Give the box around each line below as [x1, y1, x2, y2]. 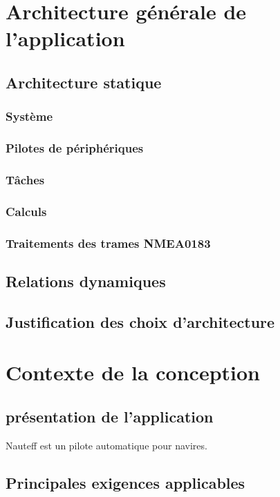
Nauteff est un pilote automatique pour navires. [6, 438, 207, 452]
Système [6, 108, 53, 125]
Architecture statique [6, 71, 162, 92]
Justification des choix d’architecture [6, 311, 275, 332]
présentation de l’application [6, 405, 214, 427]
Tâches [6, 170, 45, 188]
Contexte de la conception [6, 358, 261, 387]
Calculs [6, 202, 47, 220]
